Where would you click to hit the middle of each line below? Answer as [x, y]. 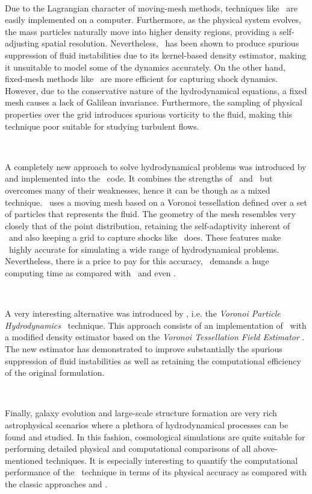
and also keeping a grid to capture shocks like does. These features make [145, 237]
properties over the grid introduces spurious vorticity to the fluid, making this [149, 114]
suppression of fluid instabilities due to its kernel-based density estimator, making [156, 55]
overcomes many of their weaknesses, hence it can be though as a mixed [138, 190]
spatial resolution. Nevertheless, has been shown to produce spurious [170, 43]
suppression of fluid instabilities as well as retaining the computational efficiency [153, 360]
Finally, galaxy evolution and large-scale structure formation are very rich [141, 413]
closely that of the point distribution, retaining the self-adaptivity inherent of [148, 225]
